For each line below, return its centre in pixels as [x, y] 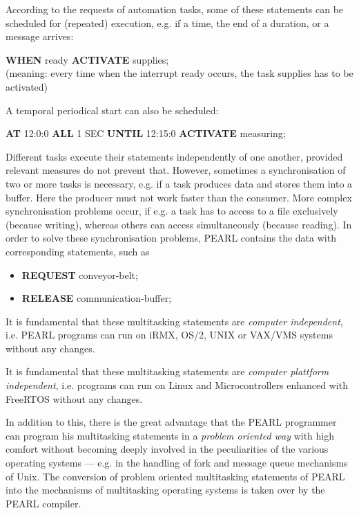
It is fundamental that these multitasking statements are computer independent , [174, 321]
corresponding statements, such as [78, 251]
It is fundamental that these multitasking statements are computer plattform [167, 371]
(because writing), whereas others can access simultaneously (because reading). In [179, 224]
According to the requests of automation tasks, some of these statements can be [175, 9]
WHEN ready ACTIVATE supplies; [87, 59]
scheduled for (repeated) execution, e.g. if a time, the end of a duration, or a [167, 22]
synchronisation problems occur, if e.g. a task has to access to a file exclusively [172, 211]
